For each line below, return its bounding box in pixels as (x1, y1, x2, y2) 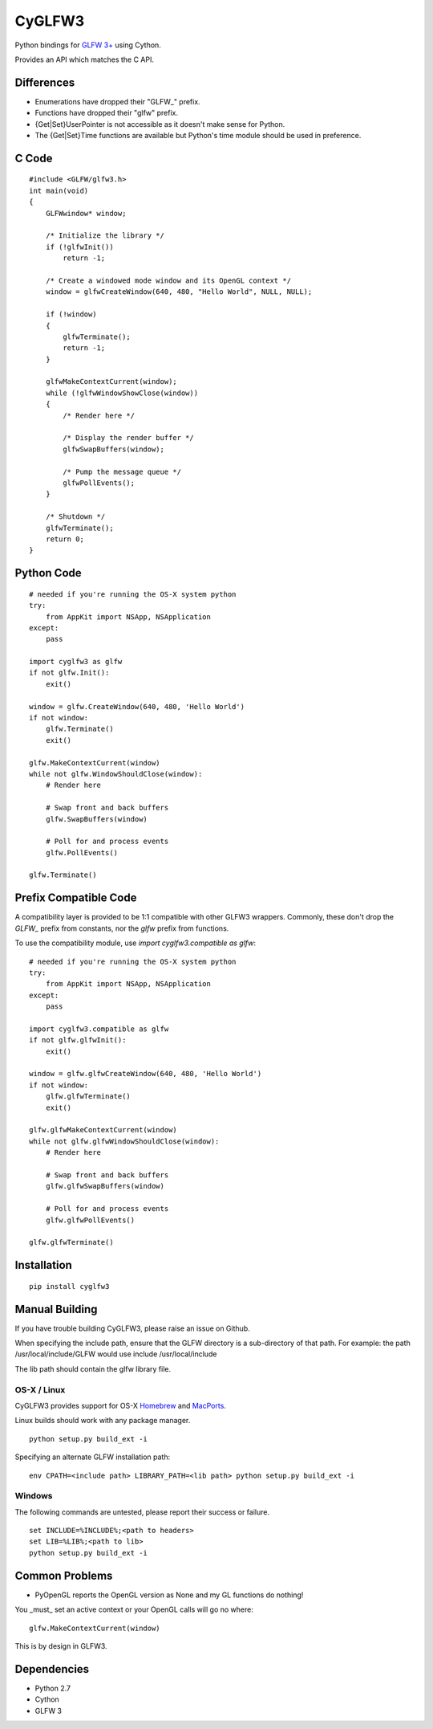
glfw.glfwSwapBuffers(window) (45, 1181, 164, 1191)
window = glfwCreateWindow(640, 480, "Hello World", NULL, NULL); (45, 287, 313, 296)
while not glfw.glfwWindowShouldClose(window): (29, 1136, 220, 1146)
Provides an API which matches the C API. (14, 55, 154, 64)
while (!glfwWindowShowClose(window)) (45, 388, 199, 398)
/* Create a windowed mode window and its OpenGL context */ (45, 275, 292, 285)
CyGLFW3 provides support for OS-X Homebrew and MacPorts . (14, 1401, 226, 1410)
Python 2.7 (34, 1683, 71, 1693)
